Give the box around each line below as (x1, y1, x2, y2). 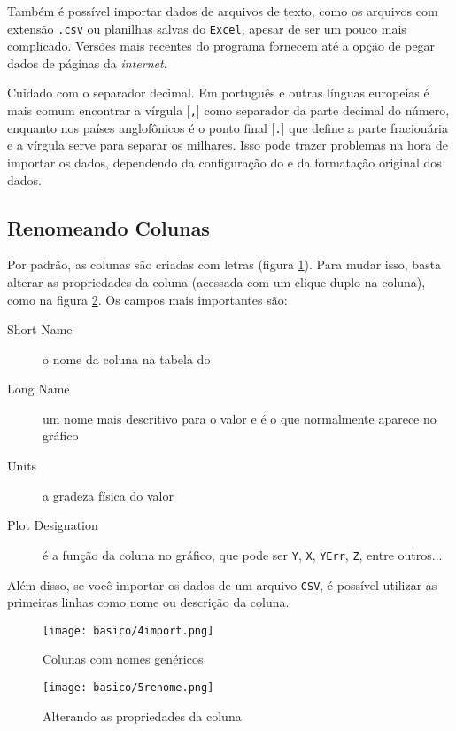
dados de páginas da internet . (7, 53, 167, 72)
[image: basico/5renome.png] (43, 681, 214, 695)
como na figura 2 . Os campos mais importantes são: (7, 290, 288, 308)
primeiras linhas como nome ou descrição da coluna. (7, 593, 290, 611)
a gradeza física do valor (43, 486, 174, 504)
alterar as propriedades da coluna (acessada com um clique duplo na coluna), (7, 272, 426, 291)
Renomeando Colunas (7, 214, 210, 241)
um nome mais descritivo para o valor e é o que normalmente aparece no (43, 408, 437, 427)
